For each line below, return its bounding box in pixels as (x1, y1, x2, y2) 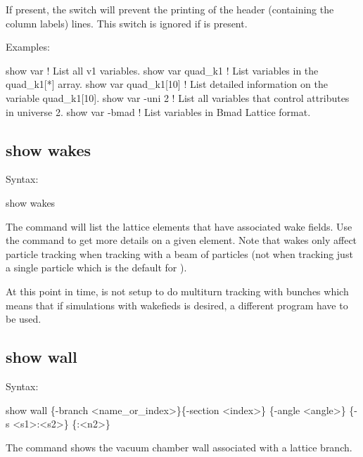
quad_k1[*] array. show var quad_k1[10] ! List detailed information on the (6, 77, 328, 91)
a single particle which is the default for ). (6, 260, 187, 275)
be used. (6, 311, 42, 326)
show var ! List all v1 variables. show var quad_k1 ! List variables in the (6, 63, 319, 77)
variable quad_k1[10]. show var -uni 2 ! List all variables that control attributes (6, 90, 350, 105)
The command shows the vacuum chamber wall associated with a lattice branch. (6, 439, 352, 454)
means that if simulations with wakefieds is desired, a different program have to (6, 297, 348, 312)
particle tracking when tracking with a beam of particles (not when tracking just (6, 246, 353, 261)
